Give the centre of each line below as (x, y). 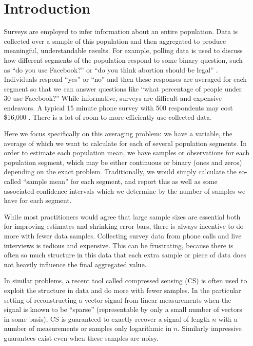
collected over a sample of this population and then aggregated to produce (115, 41)
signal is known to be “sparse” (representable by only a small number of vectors (123, 309)
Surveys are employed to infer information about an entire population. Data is (121, 31)
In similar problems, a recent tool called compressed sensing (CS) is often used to (126, 281)
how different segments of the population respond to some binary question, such (123, 60)
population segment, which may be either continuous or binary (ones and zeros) (123, 162)
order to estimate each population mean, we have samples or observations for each (127, 153)
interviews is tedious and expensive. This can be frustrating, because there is (119, 245)
